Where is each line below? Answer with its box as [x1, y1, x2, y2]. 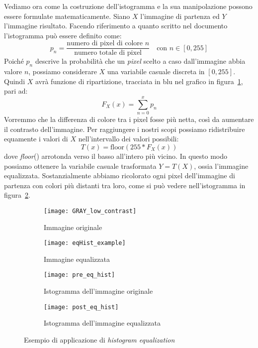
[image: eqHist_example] [44, 239, 126, 247]
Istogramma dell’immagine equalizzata [44, 318, 161, 328]
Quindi [4, 76, 25, 86]
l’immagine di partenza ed [140, 10, 220, 21]
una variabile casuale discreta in [107, 66, 205, 77]
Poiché [4, 56, 24, 66]
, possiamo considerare [28, 66, 97, 77]
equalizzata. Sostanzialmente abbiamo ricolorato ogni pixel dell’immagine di [4, 170, 235, 181]
